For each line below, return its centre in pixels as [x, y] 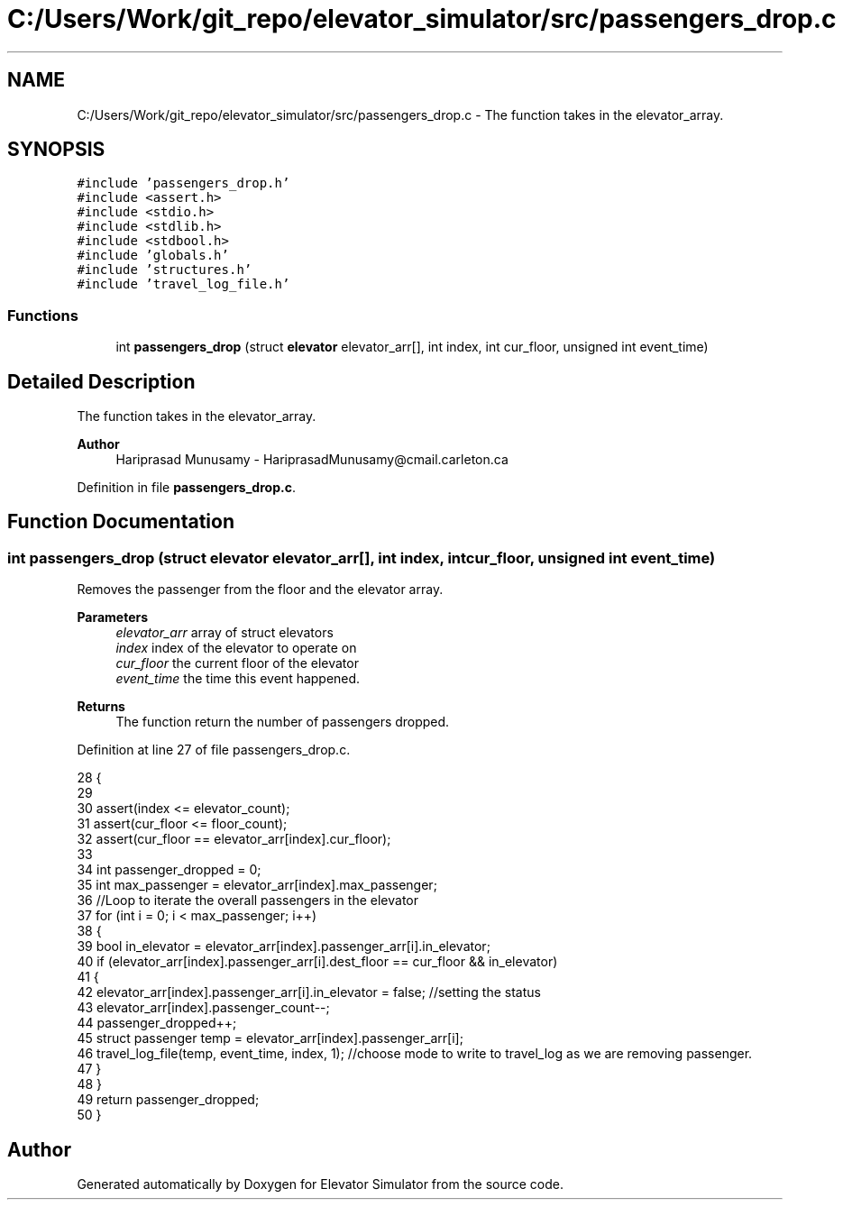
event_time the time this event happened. [238, 679]
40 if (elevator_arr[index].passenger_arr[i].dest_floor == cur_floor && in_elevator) [317, 962]
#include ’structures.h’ [165, 270]
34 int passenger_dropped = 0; [169, 870]
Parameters [113, 617]
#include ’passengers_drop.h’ [183, 183]
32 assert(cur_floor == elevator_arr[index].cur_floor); [234, 839]
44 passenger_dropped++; [157, 1023]
